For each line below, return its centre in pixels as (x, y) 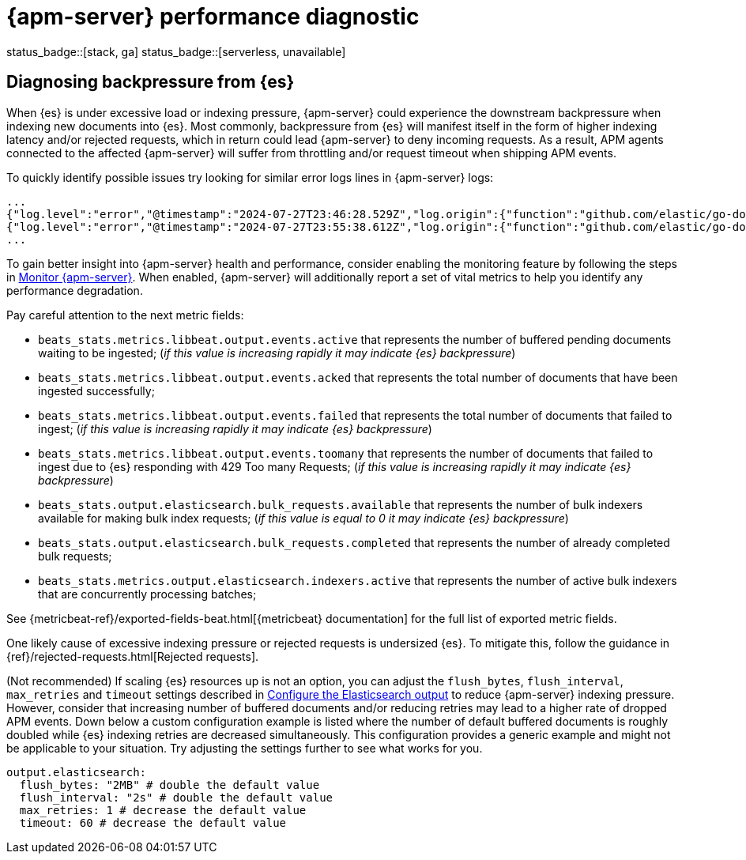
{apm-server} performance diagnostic (213, 17)
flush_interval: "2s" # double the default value (176, 797)
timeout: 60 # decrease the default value (153, 822)
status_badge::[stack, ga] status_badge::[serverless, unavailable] (176, 51)
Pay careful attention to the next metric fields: (125, 315)
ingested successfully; (96, 390)
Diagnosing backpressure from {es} (151, 82)
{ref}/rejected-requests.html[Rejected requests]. (133, 656)
